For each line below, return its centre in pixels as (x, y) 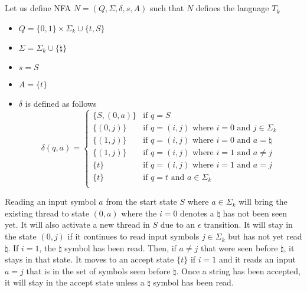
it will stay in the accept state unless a (75, 282)
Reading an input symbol (50, 201)
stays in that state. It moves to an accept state (89, 259)
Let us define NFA (38, 8)
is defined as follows (61, 103)
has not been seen (255, 213)
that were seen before (239, 247)
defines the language (232, 8)
